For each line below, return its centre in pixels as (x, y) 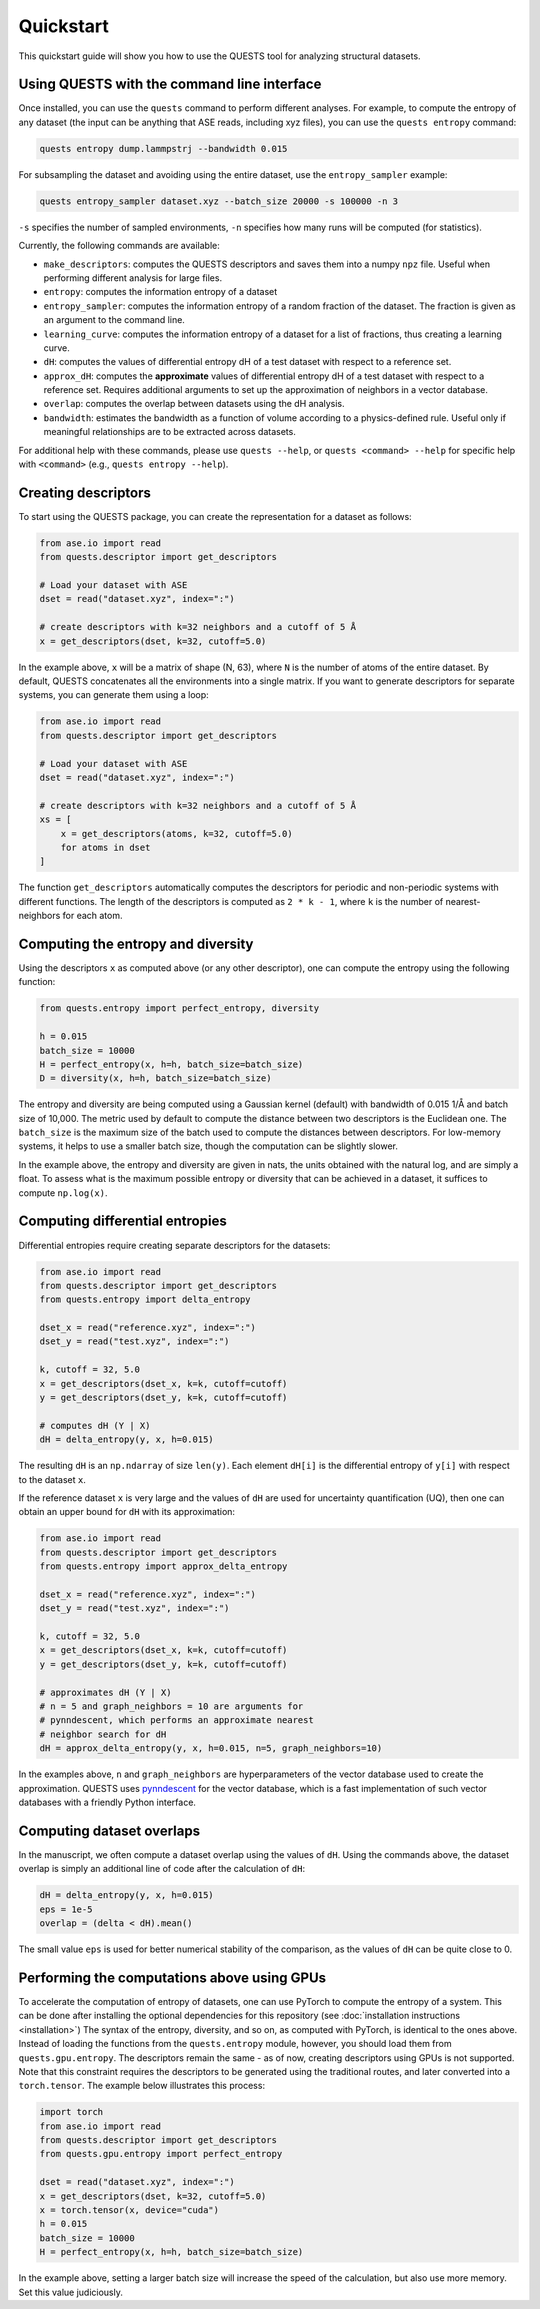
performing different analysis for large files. (133, 277)
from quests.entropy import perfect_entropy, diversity (179, 1008)
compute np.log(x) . (63, 1192)
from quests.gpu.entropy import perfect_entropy (161, 2154)
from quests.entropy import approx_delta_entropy (163, 1566)
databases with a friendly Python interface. (107, 1802)
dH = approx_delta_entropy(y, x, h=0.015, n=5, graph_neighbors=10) (211, 1748)
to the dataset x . (52, 1479)
